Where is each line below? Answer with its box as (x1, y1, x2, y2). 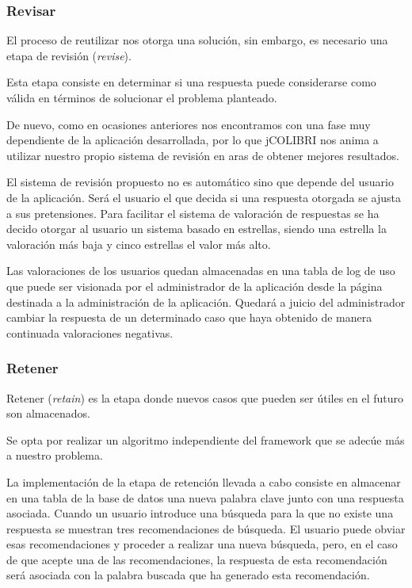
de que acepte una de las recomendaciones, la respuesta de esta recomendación (6, 551, 387, 567)
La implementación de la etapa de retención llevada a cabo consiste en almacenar (6, 473, 401, 490)
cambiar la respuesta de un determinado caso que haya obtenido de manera (6, 309, 372, 326)
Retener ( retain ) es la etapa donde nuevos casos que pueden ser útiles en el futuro (6, 389, 404, 406)
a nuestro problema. (6, 447, 103, 464)
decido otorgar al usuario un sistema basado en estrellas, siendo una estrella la (6, 220, 387, 237)
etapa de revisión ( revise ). (6, 47, 132, 63)
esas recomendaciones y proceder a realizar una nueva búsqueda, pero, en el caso (6, 536, 398, 552)
